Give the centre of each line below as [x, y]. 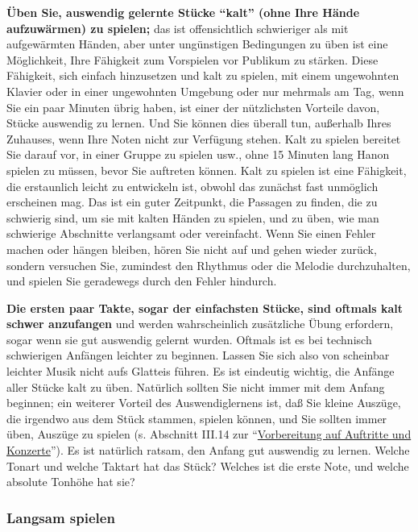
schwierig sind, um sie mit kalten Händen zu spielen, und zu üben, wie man [193, 217]
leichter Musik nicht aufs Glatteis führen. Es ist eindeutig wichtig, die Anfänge [201, 371]
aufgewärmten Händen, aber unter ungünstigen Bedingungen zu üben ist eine [197, 44]
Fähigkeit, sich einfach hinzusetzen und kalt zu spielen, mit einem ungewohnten [203, 75]
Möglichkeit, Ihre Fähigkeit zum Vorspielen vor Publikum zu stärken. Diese [192, 59]
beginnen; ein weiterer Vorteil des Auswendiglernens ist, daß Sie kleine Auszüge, [204, 403]
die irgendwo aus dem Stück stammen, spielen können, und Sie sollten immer [197, 418]
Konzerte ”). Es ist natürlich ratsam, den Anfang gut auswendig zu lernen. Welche [208, 450]
